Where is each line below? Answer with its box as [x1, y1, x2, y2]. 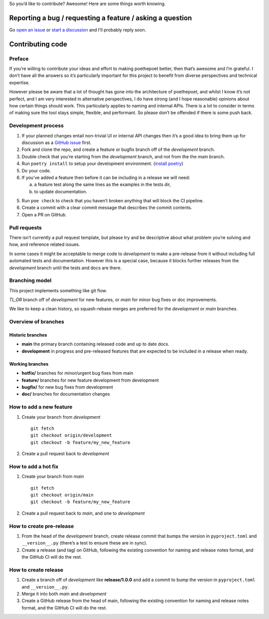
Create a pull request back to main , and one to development [21, 510, 145, 516]
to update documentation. [34, 188, 87, 194]
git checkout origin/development [30, 433, 112, 438]
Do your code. [21, 167, 51, 173]
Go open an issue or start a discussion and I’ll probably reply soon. [9, 26, 146, 32]
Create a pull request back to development [21, 451, 110, 457]
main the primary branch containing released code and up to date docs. [21, 341, 169, 347]
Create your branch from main [21, 474, 84, 480]
